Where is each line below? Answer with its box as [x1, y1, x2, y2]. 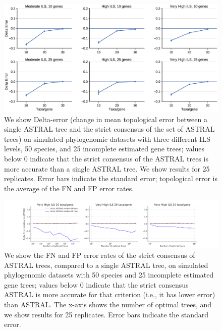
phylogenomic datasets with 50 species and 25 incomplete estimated [4, 269, 214, 280]
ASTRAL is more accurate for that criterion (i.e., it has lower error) [4, 289, 215, 300]
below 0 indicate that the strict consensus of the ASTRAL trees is [4, 153, 208, 164]
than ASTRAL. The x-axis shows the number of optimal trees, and [4, 299, 212, 309]
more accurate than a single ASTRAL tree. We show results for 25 [4, 163, 210, 174]
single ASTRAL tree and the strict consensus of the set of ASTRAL [4, 124, 215, 134]
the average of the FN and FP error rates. [4, 183, 134, 193]
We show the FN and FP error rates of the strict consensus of [4, 249, 195, 260]
